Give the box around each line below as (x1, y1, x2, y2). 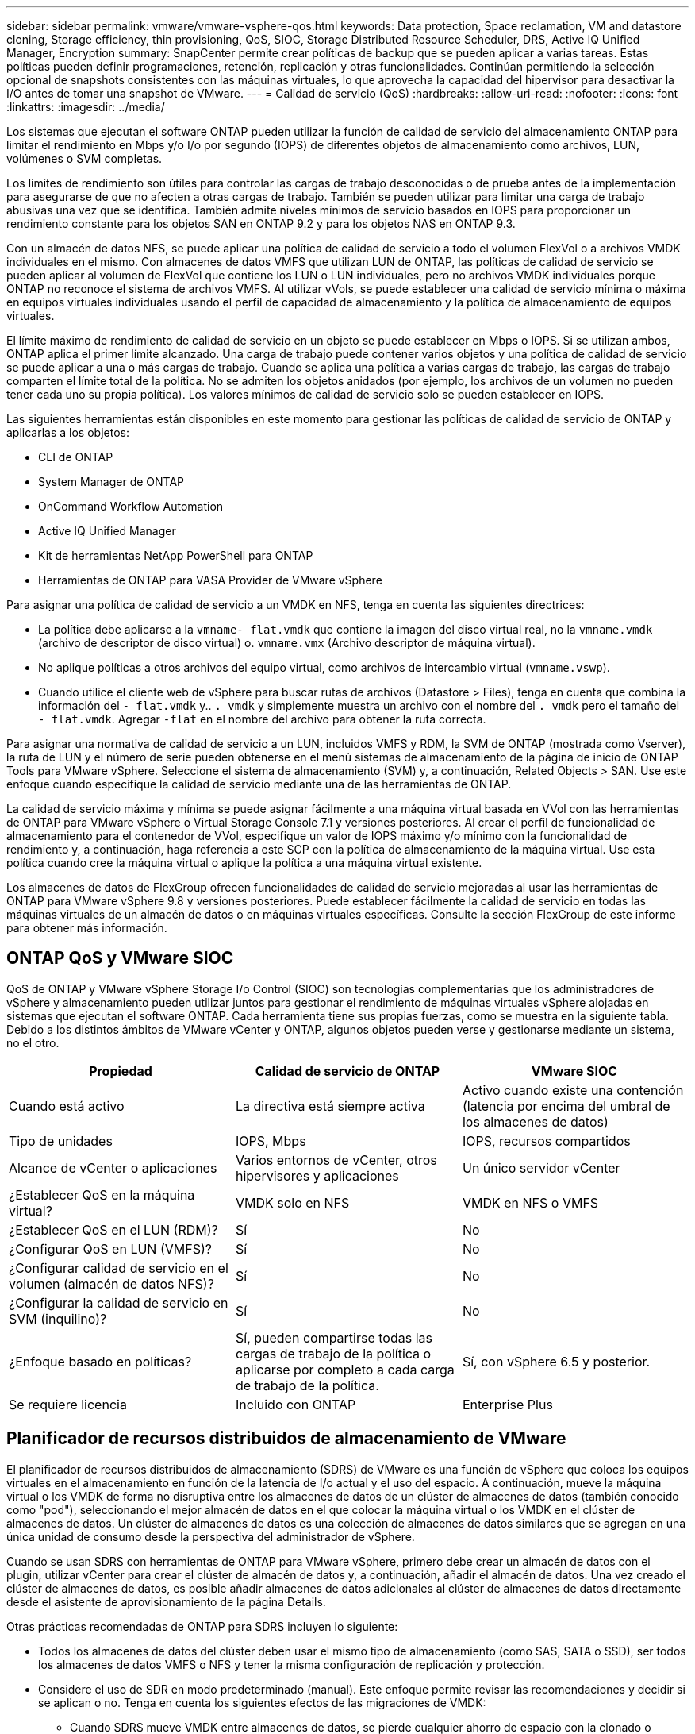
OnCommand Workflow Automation (38, 499, 224, 513)
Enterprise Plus (462, 1396, 553, 1412)
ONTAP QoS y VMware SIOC (6, 948, 234, 969)
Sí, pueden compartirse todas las (235, 1329, 432, 1346)
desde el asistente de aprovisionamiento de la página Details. (6, 1594, 326, 1609)
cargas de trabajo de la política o (235, 1345, 432, 1362)
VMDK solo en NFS (235, 1194, 350, 1211)
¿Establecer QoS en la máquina (9, 1186, 195, 1203)
